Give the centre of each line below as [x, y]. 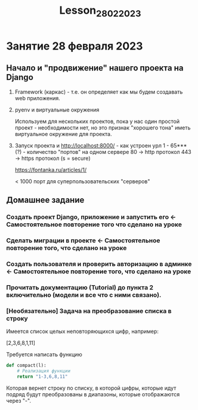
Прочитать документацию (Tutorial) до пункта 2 [80, 287]
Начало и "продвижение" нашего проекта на [95, 68]
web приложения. [38, 98]
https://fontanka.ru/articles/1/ [51, 169]
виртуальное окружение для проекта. [63, 134]
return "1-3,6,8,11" [42, 377]
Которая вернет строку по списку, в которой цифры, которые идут [91, 388]
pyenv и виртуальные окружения [57, 110]
